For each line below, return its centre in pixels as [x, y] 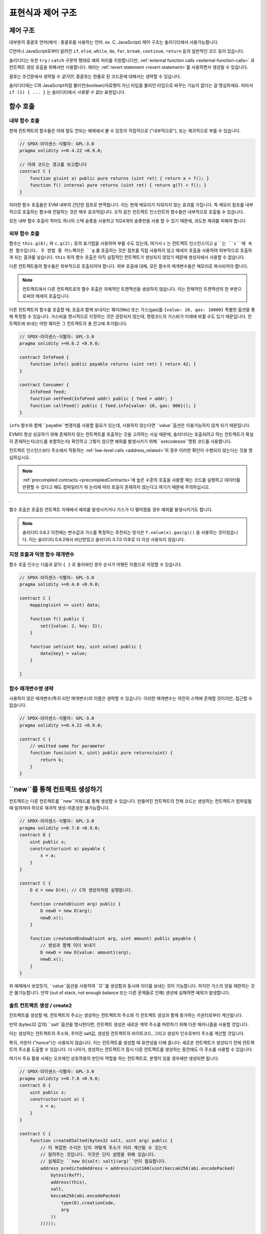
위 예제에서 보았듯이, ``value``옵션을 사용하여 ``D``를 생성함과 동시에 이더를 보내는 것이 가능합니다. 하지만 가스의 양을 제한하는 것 [132, 986]
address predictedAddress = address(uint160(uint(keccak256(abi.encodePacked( [138, 1168]
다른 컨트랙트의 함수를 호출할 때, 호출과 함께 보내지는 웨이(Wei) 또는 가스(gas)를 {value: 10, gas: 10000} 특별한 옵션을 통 [132, 309]
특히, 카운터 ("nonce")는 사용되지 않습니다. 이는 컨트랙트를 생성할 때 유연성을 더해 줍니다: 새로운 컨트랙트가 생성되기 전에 [125, 1042]
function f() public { [57, 619]
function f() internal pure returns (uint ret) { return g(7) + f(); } [118, 185]
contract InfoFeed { [44, 357]
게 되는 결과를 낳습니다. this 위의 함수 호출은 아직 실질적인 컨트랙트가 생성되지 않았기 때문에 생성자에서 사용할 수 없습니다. [127, 257]
